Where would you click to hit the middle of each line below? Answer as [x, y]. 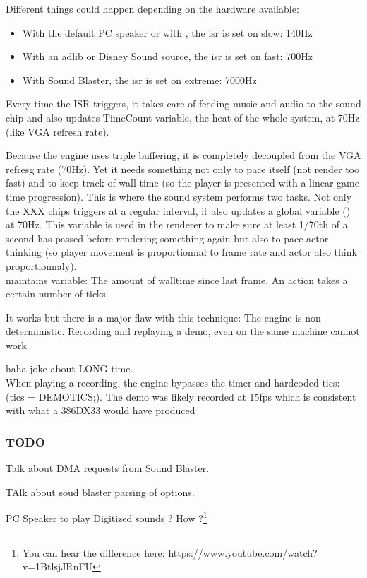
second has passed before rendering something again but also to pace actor [167, 238]
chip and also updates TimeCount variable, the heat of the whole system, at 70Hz [183, 117]
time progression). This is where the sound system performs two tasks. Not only [179, 196]
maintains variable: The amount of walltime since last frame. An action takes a [177, 279]
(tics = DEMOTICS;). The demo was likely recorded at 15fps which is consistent [181, 396]
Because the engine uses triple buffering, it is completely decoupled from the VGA [183, 155]
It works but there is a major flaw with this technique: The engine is [154, 317]
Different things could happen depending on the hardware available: [152, 8]
